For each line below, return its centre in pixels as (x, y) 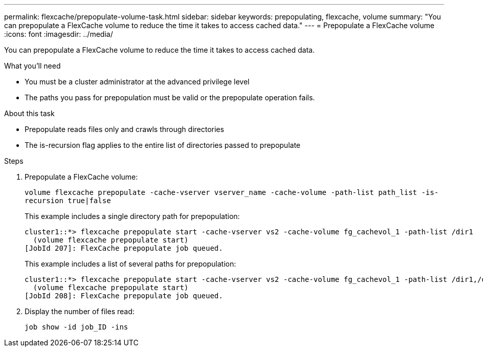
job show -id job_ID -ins (76, 327)
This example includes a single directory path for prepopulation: (132, 216)
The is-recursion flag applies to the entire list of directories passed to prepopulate (163, 145)
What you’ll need (32, 66)
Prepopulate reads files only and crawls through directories (124, 129)
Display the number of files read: (80, 311)
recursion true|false (68, 201)
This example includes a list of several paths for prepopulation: (130, 264)
